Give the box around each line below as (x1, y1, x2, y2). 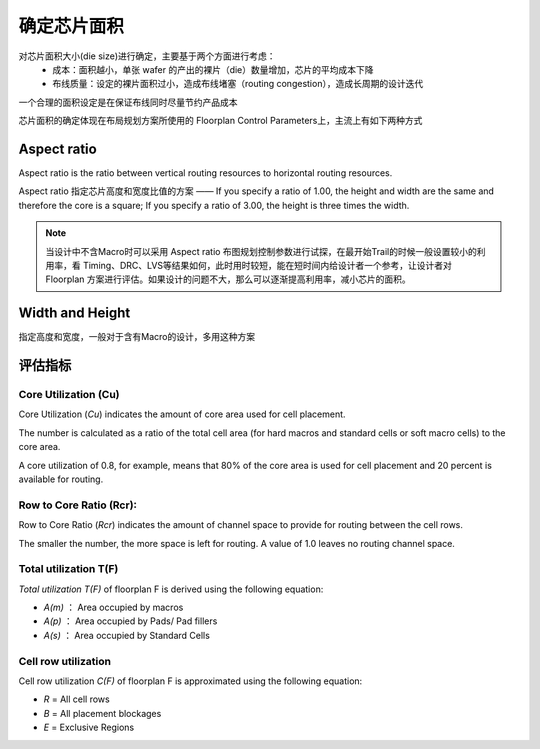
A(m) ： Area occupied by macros (43, 601, 184, 614)
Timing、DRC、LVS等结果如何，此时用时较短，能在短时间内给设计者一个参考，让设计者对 (82, 259, 452, 271)
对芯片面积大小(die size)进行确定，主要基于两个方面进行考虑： (18, 50, 276, 62)
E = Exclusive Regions (43, 721, 135, 734)
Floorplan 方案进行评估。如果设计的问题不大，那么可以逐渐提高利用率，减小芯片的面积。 (45, 273, 411, 285)
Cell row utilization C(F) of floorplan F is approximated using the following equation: (18, 675, 363, 687)
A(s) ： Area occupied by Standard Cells (43, 629, 210, 641)
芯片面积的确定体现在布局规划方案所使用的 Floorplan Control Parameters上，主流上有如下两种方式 (18, 115, 423, 127)
